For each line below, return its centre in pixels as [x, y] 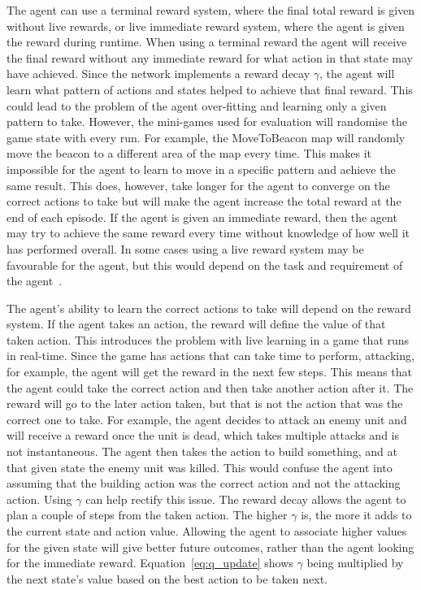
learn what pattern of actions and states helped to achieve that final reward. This [210, 89]
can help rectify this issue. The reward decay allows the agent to [246, 499]
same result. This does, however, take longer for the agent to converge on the [198, 185]
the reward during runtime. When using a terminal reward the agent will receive [207, 42]
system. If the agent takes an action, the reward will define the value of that [196, 324]
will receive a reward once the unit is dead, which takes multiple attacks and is [203, 435]
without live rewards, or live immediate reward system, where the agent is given [206, 26]
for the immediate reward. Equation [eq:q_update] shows [150, 563]
